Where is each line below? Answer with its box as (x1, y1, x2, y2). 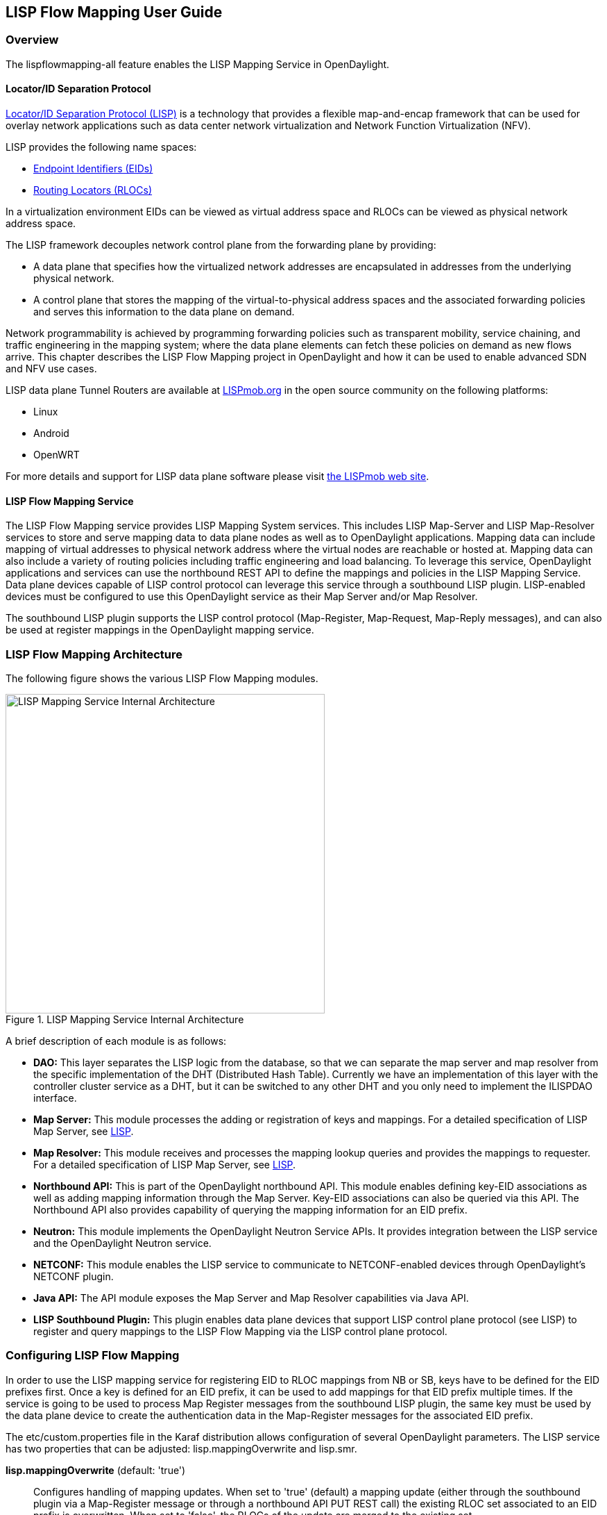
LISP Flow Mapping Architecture (6, 647, 182, 661)
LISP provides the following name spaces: (6, 141, 197, 154)
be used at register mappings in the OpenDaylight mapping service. (6, 624, 314, 636)
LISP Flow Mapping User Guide (6, 3, 223, 21)
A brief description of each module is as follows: (6, 1034, 227, 1047)
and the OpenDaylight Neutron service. (33, 1236, 212, 1249)
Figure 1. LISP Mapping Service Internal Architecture (6, 1013, 244, 1025)
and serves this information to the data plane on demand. (33, 306, 295, 318)
